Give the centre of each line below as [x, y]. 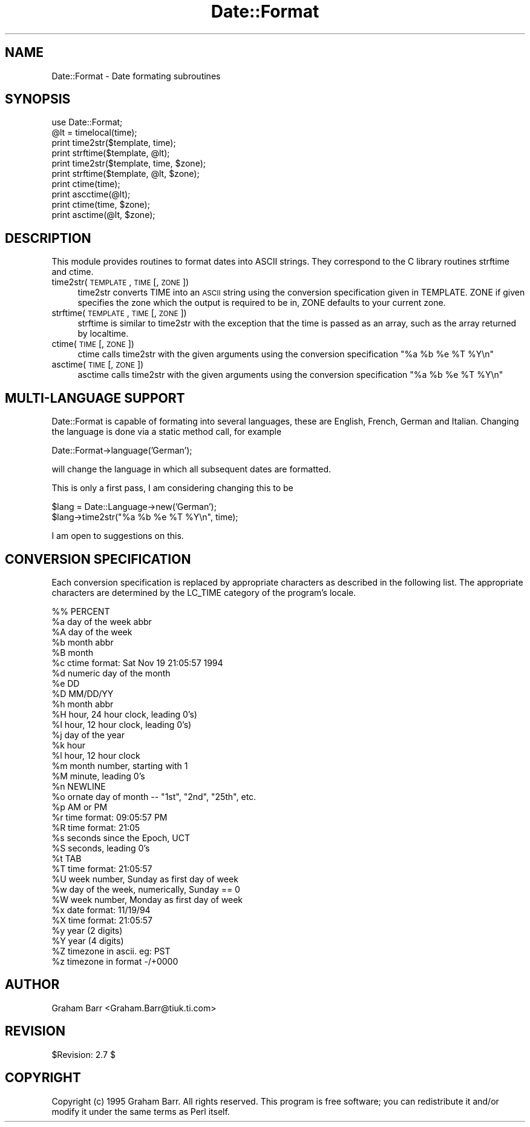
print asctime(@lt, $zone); [103, 215]
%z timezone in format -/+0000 [115, 961]
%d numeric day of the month [111, 673]
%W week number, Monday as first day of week [147, 899]
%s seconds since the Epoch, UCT [121, 838]
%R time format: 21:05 [96, 827]
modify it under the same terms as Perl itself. [141, 1111]
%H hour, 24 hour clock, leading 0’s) [124, 714]
